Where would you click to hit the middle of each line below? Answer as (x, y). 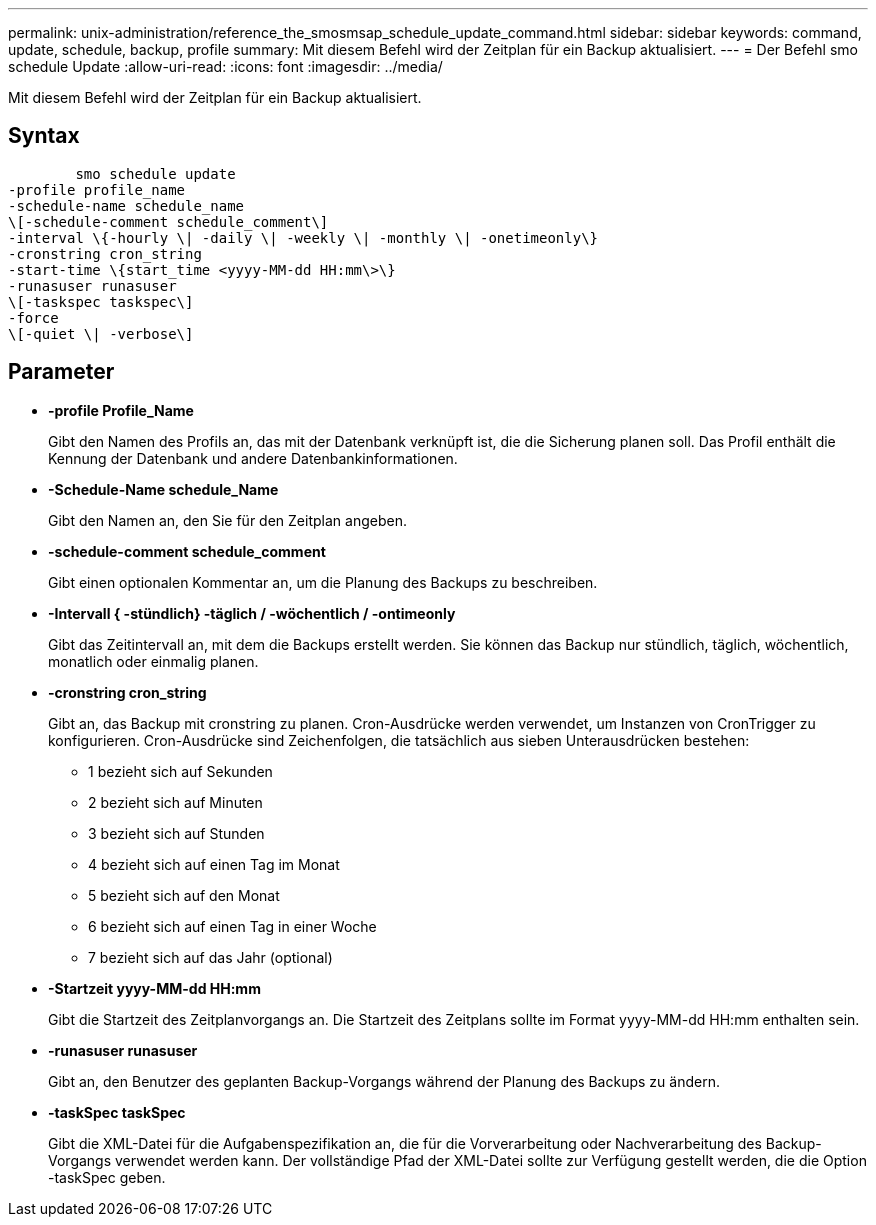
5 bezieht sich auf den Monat (184, 895)
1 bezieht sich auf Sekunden (180, 771)
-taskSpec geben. (107, 1177)
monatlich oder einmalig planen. (153, 661)
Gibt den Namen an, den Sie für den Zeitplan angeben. (227, 520)
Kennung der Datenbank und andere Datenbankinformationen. (253, 458)
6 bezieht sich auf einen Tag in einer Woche (232, 926)
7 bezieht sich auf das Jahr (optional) (210, 957)
